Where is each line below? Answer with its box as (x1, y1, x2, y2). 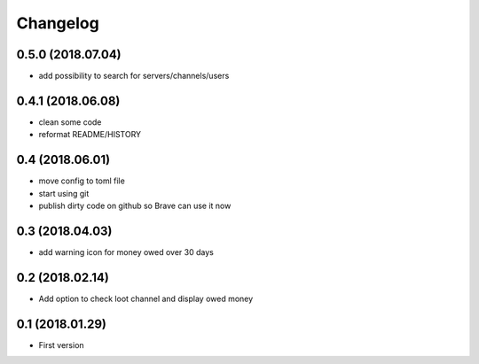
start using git (38, 188, 90, 198)
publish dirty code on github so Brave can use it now (38, 200, 232, 212)
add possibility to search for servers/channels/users (38, 71, 230, 81)
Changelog (16, 13, 99, 33)
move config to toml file (38, 175, 126, 186)
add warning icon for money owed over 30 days (38, 246, 215, 257)
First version (38, 339, 84, 350)
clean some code (38, 116, 102, 128)
